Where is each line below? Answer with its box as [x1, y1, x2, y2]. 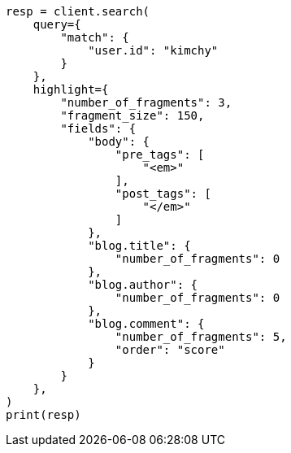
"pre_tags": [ [115, 148, 205, 161]
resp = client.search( [6, 5, 150, 18]
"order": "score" [115, 343, 225, 356]
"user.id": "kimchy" [88, 44, 219, 57]
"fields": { [60, 122, 137, 135]
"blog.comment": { [88, 317, 205, 330]
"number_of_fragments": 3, [60, 96, 232, 109]
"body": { [88, 135, 150, 148]
